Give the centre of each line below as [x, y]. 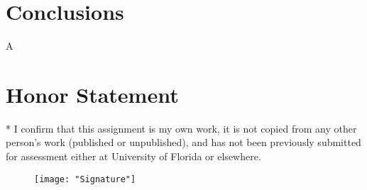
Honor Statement [92, 94]
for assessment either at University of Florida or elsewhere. [133, 156]
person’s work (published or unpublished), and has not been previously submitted [183, 142]
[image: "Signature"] [85, 179]
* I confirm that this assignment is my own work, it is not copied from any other [181, 128]
